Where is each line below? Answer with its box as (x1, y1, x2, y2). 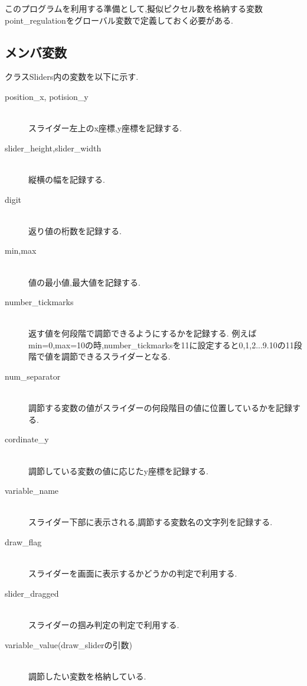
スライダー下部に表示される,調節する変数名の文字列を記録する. (28, 516, 273, 528)
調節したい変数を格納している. (28, 669, 146, 682)
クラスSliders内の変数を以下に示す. (5, 70, 139, 83)
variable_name (5, 484, 59, 497)
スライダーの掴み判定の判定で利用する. (28, 618, 179, 630)
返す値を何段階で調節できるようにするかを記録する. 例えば (28, 327, 257, 339)
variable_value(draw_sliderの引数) (5, 638, 133, 651)
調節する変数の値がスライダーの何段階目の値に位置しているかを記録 (28, 402, 293, 414)
